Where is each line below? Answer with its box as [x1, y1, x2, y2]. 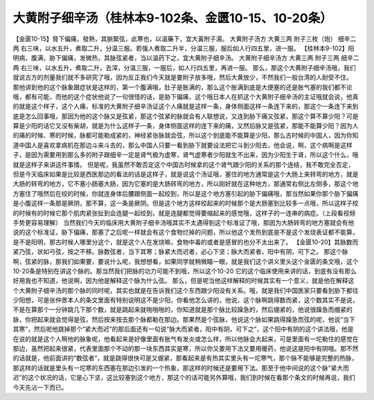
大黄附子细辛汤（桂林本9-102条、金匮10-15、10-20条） [12, 10, 332, 26]
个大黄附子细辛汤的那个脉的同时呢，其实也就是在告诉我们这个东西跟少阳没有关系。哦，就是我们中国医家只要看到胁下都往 [12, 286, 359, 294]
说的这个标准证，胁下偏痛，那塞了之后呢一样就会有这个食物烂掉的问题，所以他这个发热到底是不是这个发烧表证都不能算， [12, 228, 359, 237]
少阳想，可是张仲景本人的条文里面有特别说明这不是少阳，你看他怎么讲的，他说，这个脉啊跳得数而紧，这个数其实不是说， [12, 296, 359, 304]
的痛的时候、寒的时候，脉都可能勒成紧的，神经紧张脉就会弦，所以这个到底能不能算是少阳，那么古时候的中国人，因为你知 [12, 131, 359, 140]
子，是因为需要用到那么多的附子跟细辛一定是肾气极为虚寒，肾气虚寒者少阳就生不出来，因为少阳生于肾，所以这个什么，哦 [12, 151, 359, 159]
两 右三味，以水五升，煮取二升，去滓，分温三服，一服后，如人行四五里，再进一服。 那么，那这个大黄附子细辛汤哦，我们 [12, 63, 356, 72]
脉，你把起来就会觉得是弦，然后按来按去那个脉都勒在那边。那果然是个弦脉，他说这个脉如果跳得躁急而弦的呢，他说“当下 [12, 315, 356, 323]
